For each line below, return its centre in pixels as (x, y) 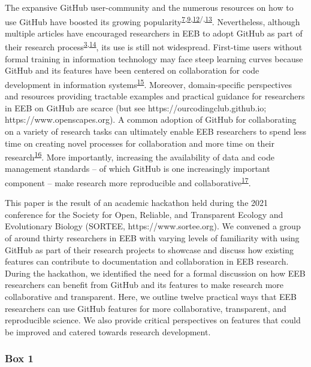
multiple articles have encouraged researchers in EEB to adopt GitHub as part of (154, 33)
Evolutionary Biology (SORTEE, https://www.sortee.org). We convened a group (153, 226)
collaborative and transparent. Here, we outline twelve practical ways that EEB (151, 296)
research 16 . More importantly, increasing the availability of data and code (140, 156)
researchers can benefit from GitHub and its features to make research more (144, 285)
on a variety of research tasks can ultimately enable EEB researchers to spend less (156, 131)
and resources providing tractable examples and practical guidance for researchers (155, 96)
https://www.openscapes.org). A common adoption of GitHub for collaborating (151, 119)
